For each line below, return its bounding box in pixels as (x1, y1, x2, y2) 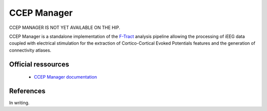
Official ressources (9, 60, 69, 68)
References (9, 86, 45, 95)
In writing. (9, 100, 30, 106)
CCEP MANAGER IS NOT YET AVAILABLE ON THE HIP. (9, 25, 121, 30)
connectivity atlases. (9, 47, 51, 53)
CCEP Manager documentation (34, 74, 97, 80)
